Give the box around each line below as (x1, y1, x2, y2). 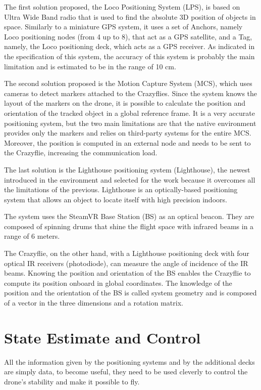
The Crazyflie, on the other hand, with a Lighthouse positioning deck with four (4, 248, 249, 258)
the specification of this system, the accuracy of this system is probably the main (4, 51, 255, 61)
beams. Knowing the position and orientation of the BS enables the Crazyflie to (4, 268, 251, 278)
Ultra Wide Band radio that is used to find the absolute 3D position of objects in (4, 11, 256, 22)
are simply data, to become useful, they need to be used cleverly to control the (4, 366, 248, 377)
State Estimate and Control (4, 327, 201, 348)
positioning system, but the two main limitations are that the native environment (4, 117, 256, 128)
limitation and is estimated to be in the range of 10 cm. (4, 61, 176, 71)
